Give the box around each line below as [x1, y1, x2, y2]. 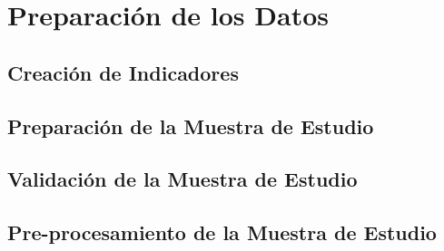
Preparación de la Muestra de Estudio [7, 111, 374, 140]
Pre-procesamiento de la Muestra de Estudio [7, 218, 437, 246]
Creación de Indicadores [7, 58, 239, 86]
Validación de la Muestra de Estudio [7, 165, 358, 193]
